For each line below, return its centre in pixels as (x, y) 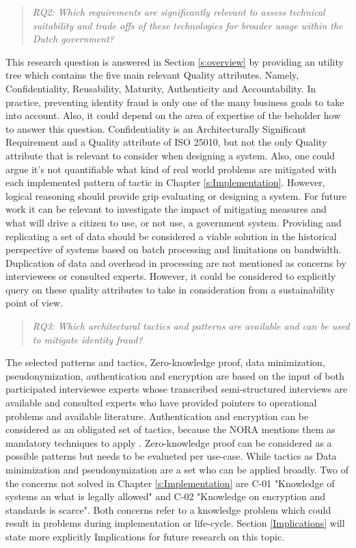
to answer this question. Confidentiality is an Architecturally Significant (156, 128)
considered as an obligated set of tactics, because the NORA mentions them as (170, 429)
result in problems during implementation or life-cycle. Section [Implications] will (175, 523)
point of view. (35, 303)
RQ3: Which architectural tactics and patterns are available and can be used (191, 326)
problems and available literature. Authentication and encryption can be (157, 416)
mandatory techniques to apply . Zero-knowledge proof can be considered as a (169, 442)
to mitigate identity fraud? (87, 339)
